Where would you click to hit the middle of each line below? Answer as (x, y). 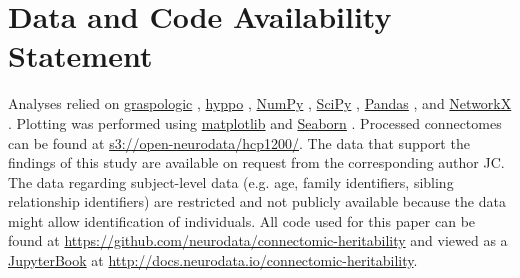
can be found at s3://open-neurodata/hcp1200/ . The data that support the (239, 142)
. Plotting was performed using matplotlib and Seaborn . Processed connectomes (255, 122)
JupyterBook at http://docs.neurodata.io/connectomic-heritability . (213, 260)
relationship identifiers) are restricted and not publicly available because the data (257, 201)
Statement (80, 55)
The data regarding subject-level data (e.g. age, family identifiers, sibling (231, 181)
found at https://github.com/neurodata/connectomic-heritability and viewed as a (258, 240)
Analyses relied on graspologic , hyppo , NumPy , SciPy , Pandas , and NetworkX (260, 103)
